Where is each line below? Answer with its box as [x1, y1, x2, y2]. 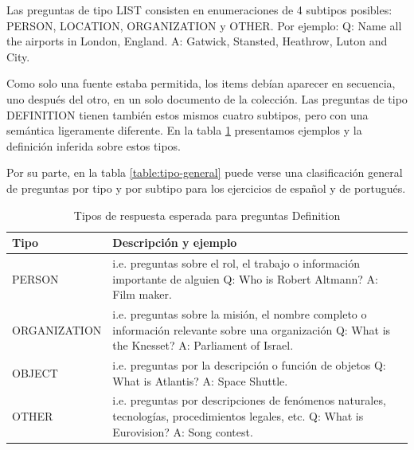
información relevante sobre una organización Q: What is [112, 321, 391, 338]
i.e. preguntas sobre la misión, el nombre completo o [112, 306, 367, 322]
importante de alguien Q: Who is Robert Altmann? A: [112, 270, 378, 287]
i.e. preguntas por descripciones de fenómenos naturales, [112, 392, 386, 409]
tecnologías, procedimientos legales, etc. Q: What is [112, 408, 364, 425]
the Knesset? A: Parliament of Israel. [112, 337, 294, 354]
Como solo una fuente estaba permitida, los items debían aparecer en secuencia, [6, 75, 396, 92]
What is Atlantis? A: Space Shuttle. [112, 372, 288, 389]
